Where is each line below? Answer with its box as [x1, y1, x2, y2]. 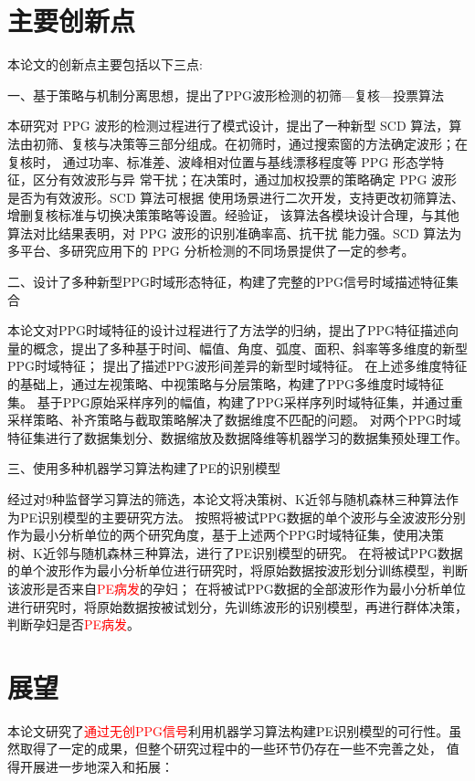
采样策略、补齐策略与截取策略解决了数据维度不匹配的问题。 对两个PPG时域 [7, 410, 461, 429]
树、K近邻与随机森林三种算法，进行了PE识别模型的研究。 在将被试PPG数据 [7, 543, 463, 562]
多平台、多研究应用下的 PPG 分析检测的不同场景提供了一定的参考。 [7, 241, 415, 260]
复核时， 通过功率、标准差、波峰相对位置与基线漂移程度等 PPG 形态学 [7, 152, 432, 171]
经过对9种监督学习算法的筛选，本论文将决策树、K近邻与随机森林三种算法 [7, 490, 446, 508]
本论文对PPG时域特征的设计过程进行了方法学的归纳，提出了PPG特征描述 [7, 321, 447, 340]
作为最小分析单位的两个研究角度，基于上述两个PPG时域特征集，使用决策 [7, 525, 445, 544]
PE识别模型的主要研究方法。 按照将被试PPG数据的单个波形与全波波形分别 [19, 507, 466, 526]
